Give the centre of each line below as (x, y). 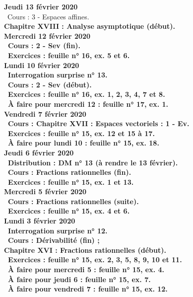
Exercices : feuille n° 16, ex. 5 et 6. (69, 55)
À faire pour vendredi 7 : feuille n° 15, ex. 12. (88, 289)
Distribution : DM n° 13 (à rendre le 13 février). (93, 162)
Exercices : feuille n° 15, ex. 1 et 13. (71, 182)
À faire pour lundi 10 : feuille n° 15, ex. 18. (84, 143)
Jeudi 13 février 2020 (41, 6)
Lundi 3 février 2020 (40, 221)
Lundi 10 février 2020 (42, 65)
